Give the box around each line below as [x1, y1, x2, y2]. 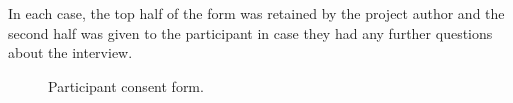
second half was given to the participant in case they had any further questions [8, 22, 493, 43]
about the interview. [8, 42, 133, 63]
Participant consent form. [48, 75, 204, 96]
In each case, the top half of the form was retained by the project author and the [8, 3, 505, 23]
